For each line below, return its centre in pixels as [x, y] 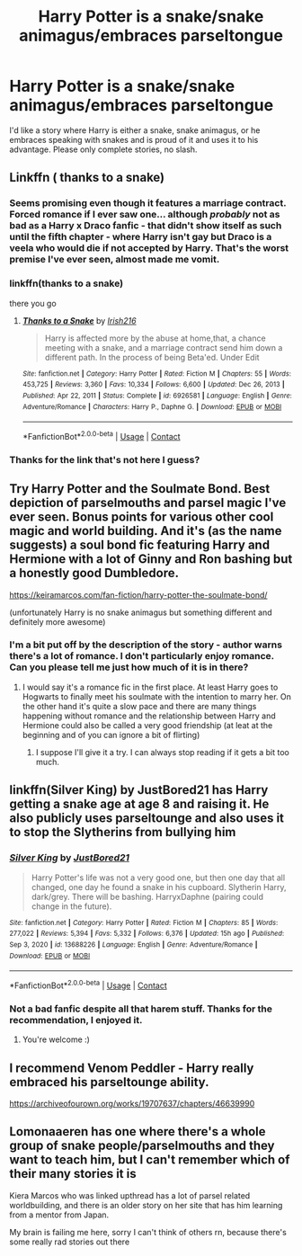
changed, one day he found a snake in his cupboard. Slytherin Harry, [159, 886]
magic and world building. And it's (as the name [146, 531]
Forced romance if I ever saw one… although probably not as [145, 215]
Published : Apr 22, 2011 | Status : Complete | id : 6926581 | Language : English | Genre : [157, 396]
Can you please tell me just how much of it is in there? [129, 667]
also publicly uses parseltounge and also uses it [147, 819]
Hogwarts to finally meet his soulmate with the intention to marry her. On [157, 696]
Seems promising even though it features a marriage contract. [148, 203]
